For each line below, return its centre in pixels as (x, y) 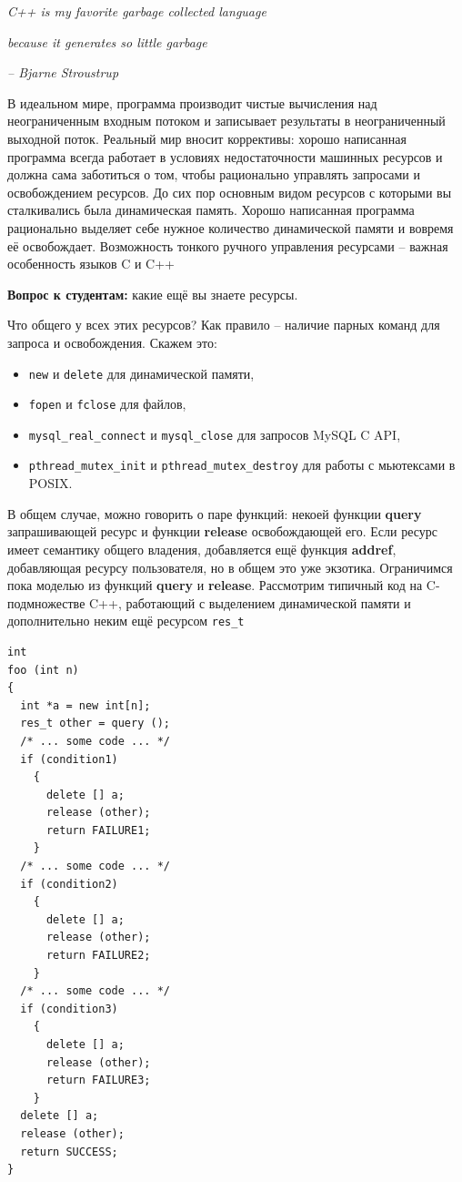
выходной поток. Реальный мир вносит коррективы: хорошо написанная (207, 138)
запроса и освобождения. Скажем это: (112, 342)
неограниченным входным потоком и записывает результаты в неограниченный (226, 121)
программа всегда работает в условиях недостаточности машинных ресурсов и (225, 156)
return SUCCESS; (69, 1151)
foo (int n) (43, 670)
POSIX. (50, 483)
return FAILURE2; (98, 956)
